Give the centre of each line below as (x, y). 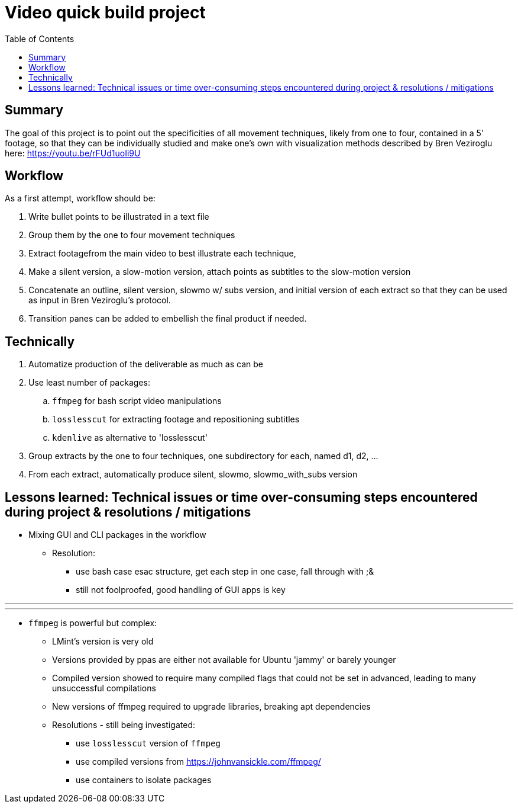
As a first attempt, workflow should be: (80, 198)
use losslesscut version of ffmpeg (148, 743)
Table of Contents (40, 39)
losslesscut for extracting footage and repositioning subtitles (176, 419)
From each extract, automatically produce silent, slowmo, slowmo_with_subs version (193, 474)
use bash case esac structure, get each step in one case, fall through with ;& (225, 572)
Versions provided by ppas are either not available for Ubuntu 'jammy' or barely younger (224, 660)
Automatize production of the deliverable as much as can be (146, 364)
